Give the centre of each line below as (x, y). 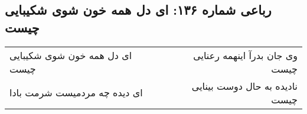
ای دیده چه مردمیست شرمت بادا (76, 93)
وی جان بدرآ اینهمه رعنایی (245, 55)
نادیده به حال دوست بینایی (244, 86)
